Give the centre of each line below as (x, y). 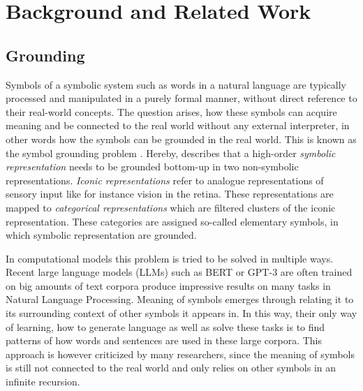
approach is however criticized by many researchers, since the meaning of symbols (180, 354)
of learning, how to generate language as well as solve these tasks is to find (165, 326)
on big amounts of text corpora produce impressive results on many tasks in (168, 285)
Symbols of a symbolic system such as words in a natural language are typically (176, 84)
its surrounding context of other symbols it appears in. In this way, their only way (181, 313)
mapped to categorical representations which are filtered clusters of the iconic (171, 207)
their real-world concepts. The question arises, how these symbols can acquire (171, 111)
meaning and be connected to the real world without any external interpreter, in (178, 125)
